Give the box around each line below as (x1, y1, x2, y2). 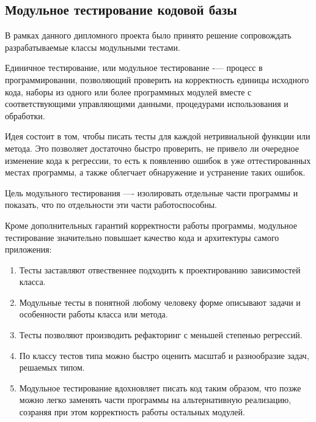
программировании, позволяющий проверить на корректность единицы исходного (5, 73, 309, 86)
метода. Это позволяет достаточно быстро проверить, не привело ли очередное (5, 141, 299, 154)
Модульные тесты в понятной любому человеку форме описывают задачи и (19, 295, 301, 308)
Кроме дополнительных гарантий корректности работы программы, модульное (5, 218, 297, 231)
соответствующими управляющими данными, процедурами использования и (5, 97, 288, 110)
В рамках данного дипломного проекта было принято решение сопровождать (5, 29, 292, 42)
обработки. (5, 109, 45, 122)
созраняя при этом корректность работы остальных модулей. (19, 405, 245, 418)
